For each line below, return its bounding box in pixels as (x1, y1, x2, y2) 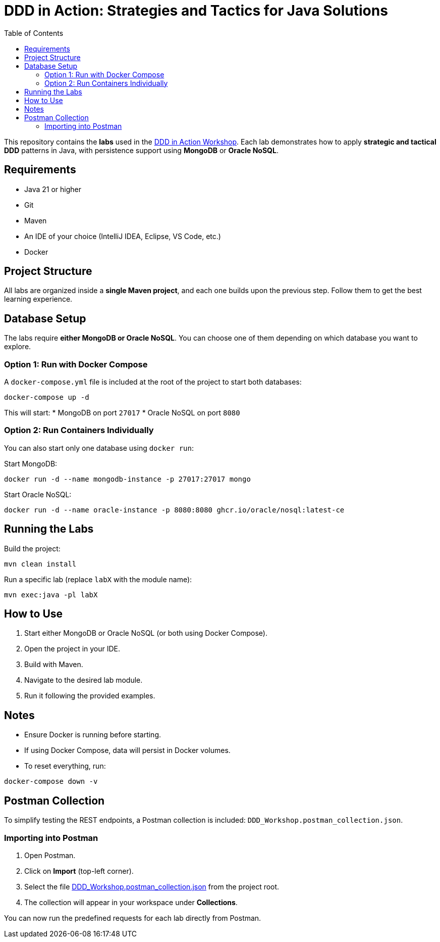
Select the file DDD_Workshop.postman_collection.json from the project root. (24, 882, 280, 891)
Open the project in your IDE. (24, 644, 121, 653)
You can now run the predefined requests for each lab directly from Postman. (4, 913, 261, 922)
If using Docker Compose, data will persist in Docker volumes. (24, 746, 231, 755)
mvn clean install (4, 559, 77, 568)
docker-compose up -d (4, 393, 89, 402)
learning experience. (4, 295, 73, 304)
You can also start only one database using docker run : (4, 443, 194, 452)
